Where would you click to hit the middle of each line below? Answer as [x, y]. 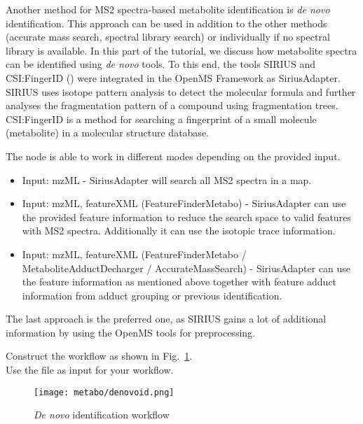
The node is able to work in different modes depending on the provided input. [173, 156]
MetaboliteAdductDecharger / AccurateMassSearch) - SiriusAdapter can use [186, 268]
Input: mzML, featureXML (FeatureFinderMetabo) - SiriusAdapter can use [184, 203]
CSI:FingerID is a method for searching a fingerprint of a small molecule [161, 119]
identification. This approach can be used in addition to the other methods [166, 23]
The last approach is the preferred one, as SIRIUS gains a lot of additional [166, 319]
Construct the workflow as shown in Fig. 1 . [99, 356]
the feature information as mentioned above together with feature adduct [179, 282]
